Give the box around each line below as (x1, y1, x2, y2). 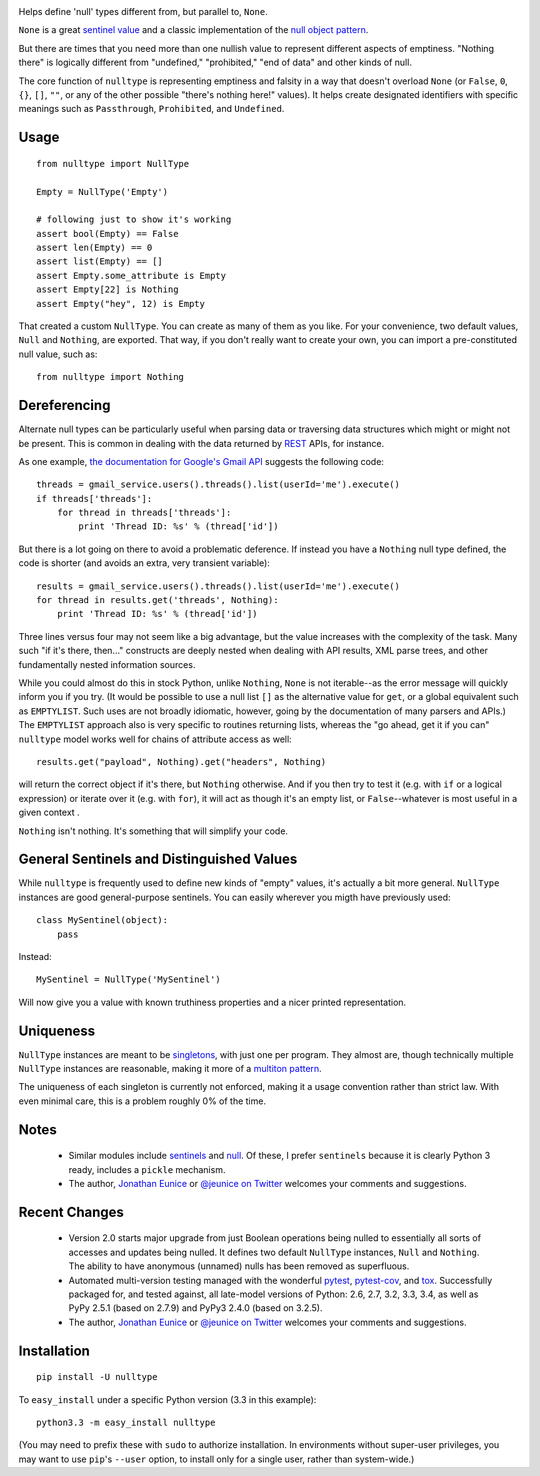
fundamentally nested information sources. (18, 658, 196, 670)
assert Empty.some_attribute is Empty (36, 270, 227, 281)
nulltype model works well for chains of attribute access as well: (18, 733, 292, 745)
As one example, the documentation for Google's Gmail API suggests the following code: (18, 455, 385, 467)
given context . (18, 806, 80, 819)
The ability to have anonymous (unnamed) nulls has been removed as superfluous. (68, 1260, 410, 1272)
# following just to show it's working (36, 214, 232, 225)
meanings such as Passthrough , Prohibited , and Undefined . (18, 103, 285, 115)
